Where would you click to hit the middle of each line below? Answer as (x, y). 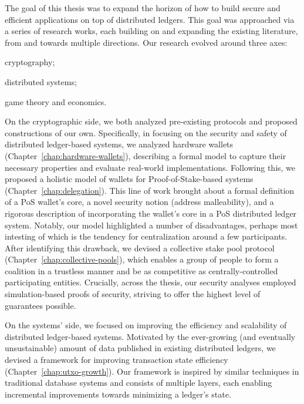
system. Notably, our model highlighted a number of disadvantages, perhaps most (151, 225)
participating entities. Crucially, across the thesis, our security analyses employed (151, 282)
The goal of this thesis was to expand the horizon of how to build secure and (143, 8)
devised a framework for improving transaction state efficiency (116, 360)
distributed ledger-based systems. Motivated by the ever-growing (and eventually (150, 336)
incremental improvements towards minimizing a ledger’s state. (118, 394)
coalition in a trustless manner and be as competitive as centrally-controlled (141, 270)
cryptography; (30, 62)
